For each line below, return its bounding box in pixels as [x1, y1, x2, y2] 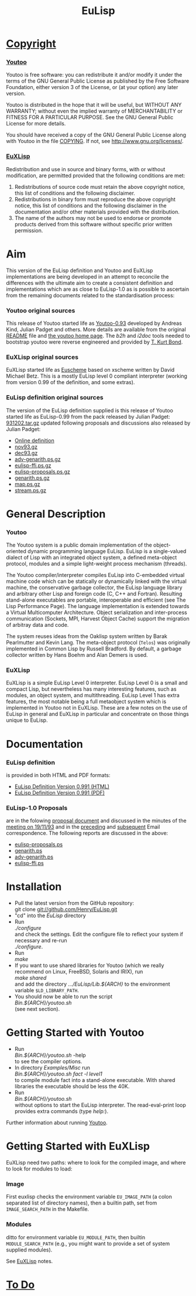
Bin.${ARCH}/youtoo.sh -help [14, 1051, 86, 1059]
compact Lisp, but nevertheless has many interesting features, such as [6, 686, 177, 693]
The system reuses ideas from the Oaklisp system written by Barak [6, 633, 168, 640]
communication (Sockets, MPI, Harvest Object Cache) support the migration [6, 615, 190, 622]
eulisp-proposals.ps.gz [14, 468, 70, 475]
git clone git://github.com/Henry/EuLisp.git [14, 906, 118, 913]
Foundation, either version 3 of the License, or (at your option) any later [6, 84, 178, 91]
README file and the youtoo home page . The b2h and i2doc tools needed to [6, 333, 190, 340]
